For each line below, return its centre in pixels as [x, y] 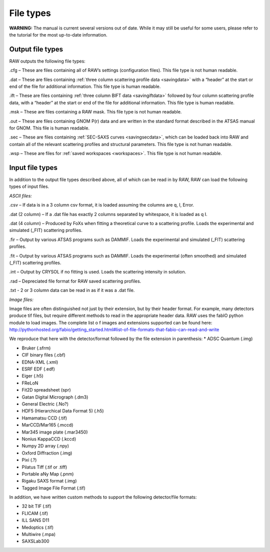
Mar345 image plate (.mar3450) [55, 432]
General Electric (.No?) [45, 404]
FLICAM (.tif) [35, 513]
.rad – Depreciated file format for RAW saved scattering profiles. [75, 281]
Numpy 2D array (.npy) [45, 446]
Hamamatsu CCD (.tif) [44, 418]
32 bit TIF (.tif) [37, 506]
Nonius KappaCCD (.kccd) [49, 439]
